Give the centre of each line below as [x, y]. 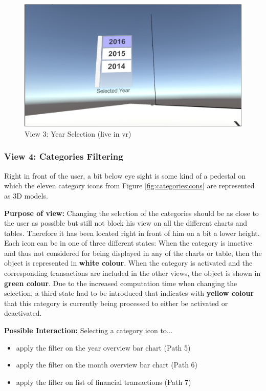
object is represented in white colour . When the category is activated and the [128, 263]
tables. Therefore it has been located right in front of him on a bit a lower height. [132, 233]
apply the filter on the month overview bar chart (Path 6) [107, 365]
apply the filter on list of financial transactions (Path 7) [104, 382]
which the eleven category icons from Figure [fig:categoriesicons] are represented [129, 186]
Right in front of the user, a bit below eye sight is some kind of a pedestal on [125, 175]
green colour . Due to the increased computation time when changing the [121, 283]
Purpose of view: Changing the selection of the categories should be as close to [131, 213]
